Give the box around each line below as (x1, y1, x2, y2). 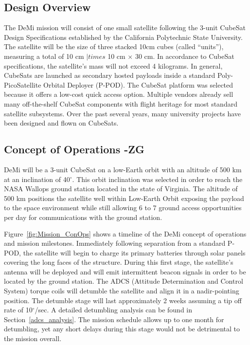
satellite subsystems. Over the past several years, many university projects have (4, 108, 241, 118)
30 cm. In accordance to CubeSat (135, 51, 234, 61)
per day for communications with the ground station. (4, 212, 162, 222)
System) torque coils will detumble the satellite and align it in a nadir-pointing (4, 286, 239, 296)
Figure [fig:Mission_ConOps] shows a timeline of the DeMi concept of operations (4, 228, 247, 238)
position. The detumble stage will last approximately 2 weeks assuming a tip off (4, 295, 242, 305)
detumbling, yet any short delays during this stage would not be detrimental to (4, 324, 240, 334)
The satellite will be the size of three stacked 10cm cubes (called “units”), (4, 41, 224, 52)
